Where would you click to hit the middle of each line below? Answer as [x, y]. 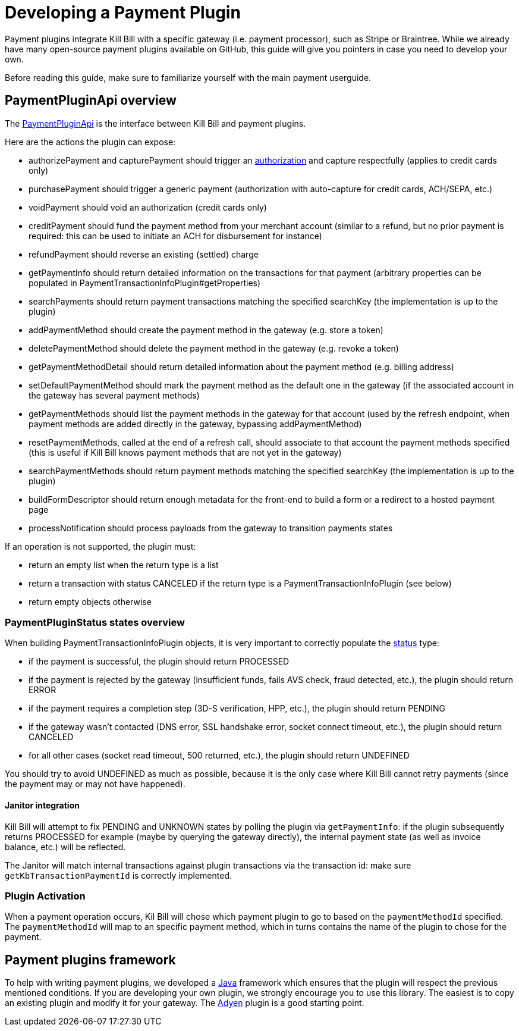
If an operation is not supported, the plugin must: [100, 546]
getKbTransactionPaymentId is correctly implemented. [118, 875]
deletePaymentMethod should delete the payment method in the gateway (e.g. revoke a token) [214, 348]
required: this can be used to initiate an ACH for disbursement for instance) [175, 236]
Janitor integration [42, 805]
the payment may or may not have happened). [95, 784]
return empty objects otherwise [90, 601]
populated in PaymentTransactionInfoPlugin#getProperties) [145, 283]
